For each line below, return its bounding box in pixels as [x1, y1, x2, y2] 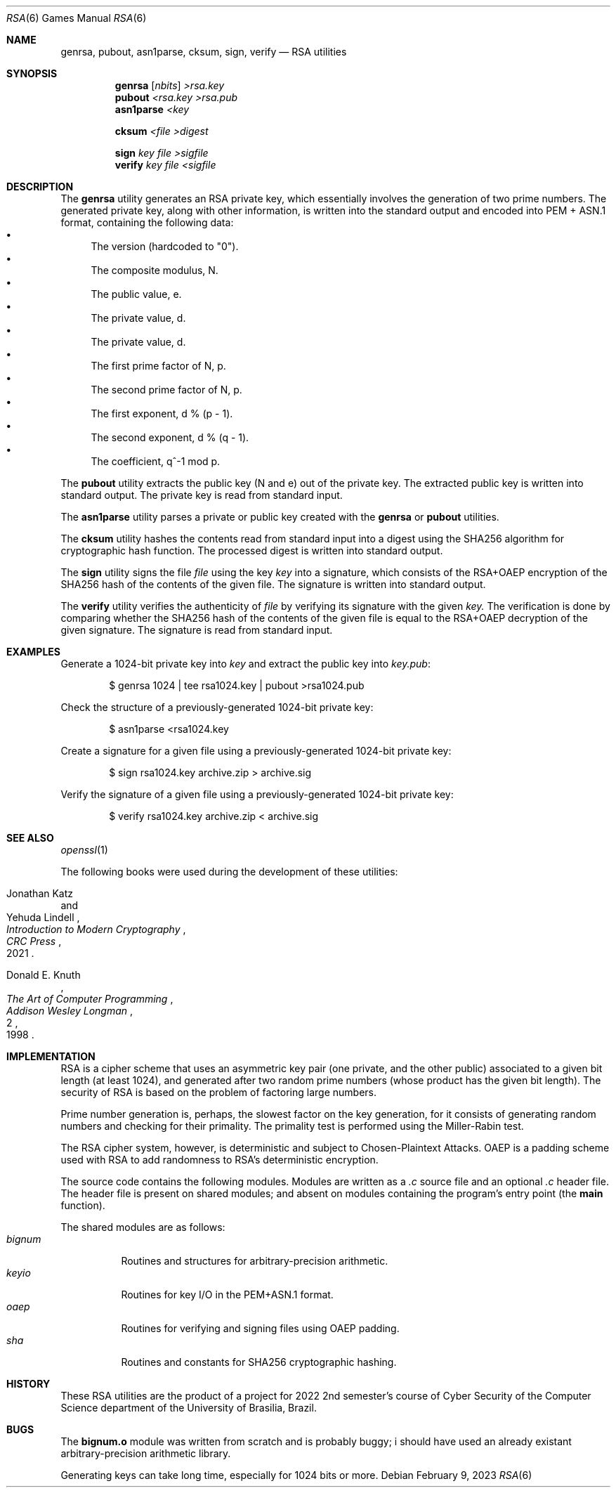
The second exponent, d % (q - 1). [91, 431, 249, 443]
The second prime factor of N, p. [91, 384, 242, 396]
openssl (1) [60, 844, 108, 856]
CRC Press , [6, 935, 62, 947]
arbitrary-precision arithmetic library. [60, 1447, 231, 1459]
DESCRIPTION [6, 181, 74, 193]
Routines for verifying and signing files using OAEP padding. [121, 1322, 400, 1334]
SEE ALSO [6, 832, 54, 844]
